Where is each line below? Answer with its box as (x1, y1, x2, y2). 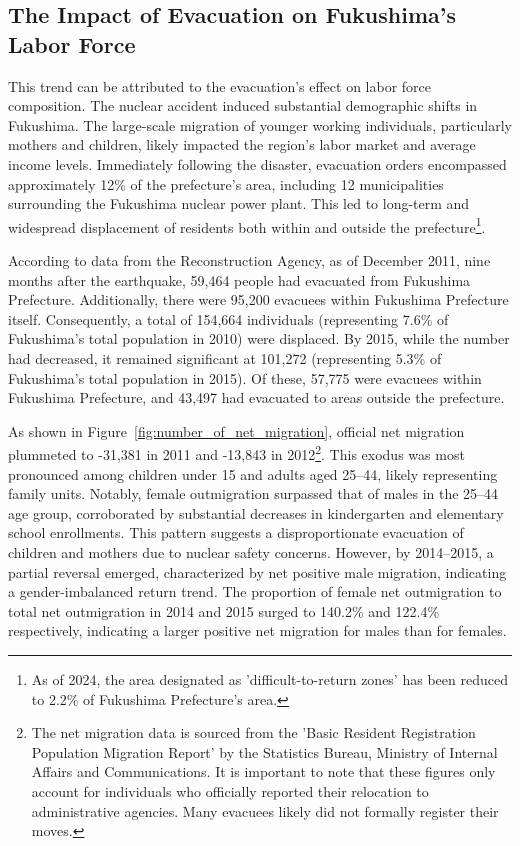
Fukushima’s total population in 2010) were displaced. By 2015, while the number (8, 328, 510, 349)
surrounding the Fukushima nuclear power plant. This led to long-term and (8, 193, 470, 214)
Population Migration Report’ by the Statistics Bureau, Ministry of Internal (31, 741, 498, 762)
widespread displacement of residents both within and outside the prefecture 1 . (8, 213, 486, 237)
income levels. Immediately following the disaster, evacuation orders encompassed (8, 153, 507, 174)
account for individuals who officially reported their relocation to (31, 780, 429, 801)
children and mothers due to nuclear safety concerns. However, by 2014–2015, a (8, 541, 494, 562)
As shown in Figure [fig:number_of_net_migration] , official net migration (8, 420, 465, 441)
